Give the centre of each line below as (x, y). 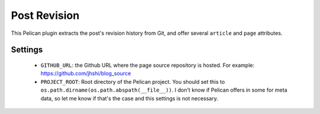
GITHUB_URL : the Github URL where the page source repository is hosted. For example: (148, 65)
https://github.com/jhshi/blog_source (86, 73)
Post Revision (45, 15)
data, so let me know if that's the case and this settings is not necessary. (129, 98)
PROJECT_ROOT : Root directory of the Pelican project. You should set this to (133, 82)
